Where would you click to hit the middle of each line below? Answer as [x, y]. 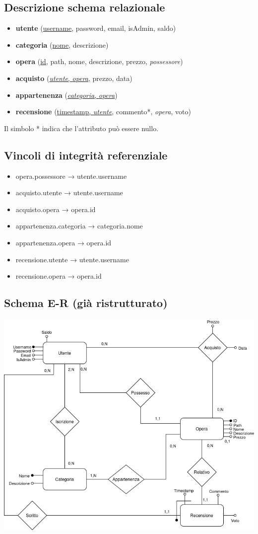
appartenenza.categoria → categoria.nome [79, 226]
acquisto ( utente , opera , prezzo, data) [74, 78]
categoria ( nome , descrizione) [62, 44]
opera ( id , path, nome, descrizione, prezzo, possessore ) [99, 61]
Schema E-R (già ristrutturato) [86, 303]
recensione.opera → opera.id [59, 276]
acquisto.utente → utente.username [69, 192]
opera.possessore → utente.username [71, 176]
